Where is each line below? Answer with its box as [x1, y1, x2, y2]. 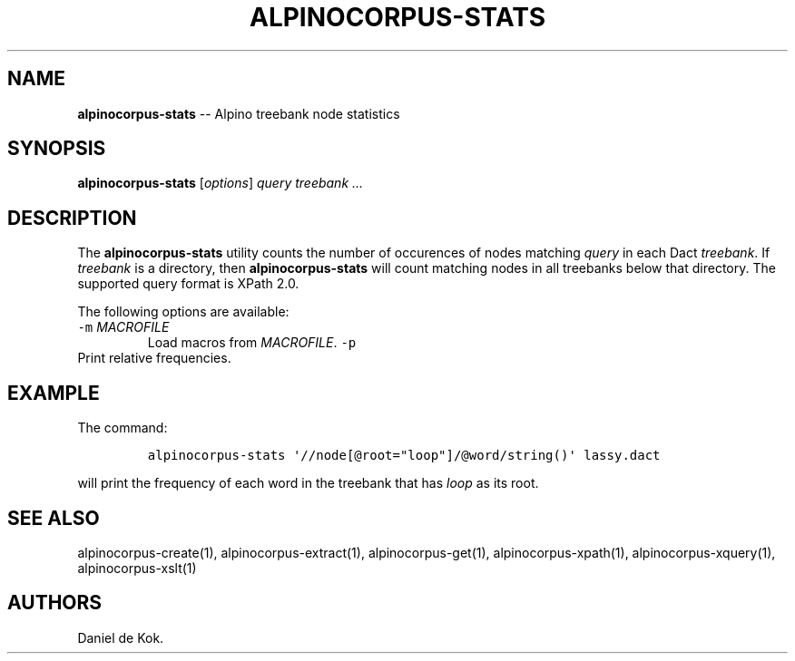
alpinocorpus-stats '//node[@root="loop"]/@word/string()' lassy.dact [147, 448, 661, 463]
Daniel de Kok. [77, 629, 164, 646]
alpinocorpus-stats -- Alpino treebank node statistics [77, 105, 400, 122]
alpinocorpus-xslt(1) [77, 559, 197, 576]
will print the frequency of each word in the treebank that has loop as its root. [77, 475, 539, 491]
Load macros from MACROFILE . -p [147, 335, 357, 351]
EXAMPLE [7, 381, 100, 404]
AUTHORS [7, 591, 103, 615]
